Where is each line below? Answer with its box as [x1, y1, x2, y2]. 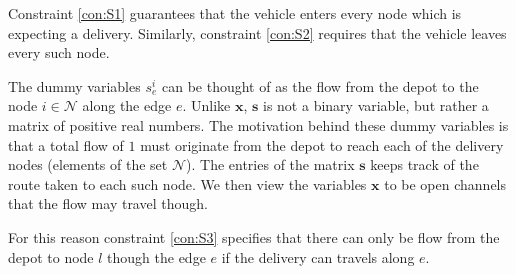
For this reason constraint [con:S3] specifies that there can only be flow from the [8, 226, 500, 247]
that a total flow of [8, 134, 124, 155]
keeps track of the [370, 154, 479, 175]
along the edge [82, 95, 172, 116]
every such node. [8, 42, 110, 63]
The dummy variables [8, 75, 141, 96]
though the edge [107, 246, 206, 267]
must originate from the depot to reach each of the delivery [140, 134, 504, 155]
